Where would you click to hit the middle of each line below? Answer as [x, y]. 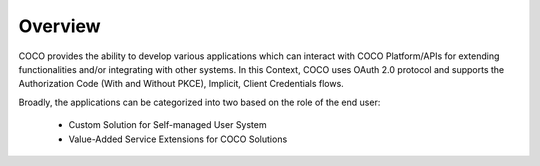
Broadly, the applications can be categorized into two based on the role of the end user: [199, 102]
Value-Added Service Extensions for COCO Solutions [178, 139]
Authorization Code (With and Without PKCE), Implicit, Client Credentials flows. [181, 84]
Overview [59, 26]
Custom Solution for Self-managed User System [167, 125]
